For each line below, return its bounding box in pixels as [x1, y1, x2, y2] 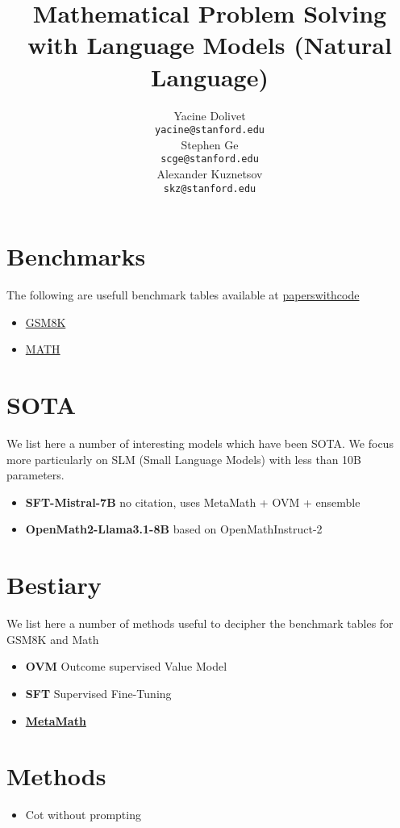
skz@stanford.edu [163, 182, 256, 194]
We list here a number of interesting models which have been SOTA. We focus [6, 435, 394, 452]
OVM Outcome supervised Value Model [25, 658, 227, 675]
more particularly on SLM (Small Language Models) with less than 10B [6, 450, 362, 467]
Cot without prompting [25, 806, 141, 823]
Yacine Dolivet [173, 107, 246, 123]
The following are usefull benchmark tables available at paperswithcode [6, 286, 360, 303]
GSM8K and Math [6, 630, 99, 647]
